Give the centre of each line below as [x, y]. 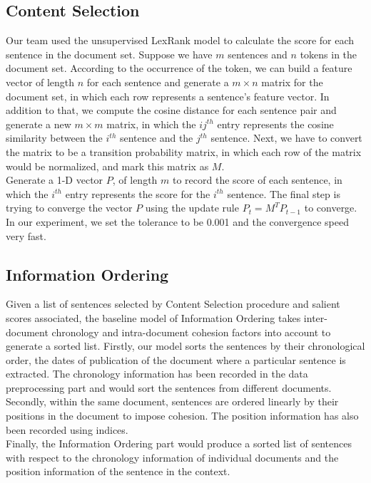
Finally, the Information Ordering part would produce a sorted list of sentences [179, 443]
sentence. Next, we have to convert [286, 138]
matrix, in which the [151, 124]
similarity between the [54, 138]
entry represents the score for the [138, 193]
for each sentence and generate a [158, 82]
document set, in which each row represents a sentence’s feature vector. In [168, 96]
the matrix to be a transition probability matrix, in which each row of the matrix [184, 151]
